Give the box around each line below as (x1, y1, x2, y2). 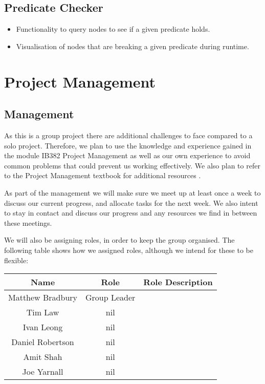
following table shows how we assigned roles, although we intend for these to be (4, 244, 254, 255)
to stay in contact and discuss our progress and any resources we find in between (4, 207, 257, 218)
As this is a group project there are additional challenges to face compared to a (4, 130, 253, 140)
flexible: (4, 254, 29, 265)
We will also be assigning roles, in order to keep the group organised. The (4, 234, 235, 245)
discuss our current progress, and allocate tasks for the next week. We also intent (4, 197, 258, 208)
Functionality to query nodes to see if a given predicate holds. (16, 24, 210, 34)
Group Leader (85, 291, 136, 304)
